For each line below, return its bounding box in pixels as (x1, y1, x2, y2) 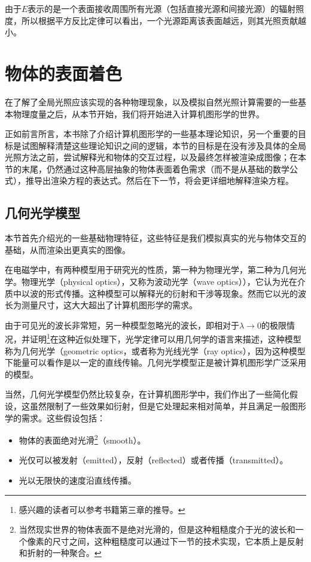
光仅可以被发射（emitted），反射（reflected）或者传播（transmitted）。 (19, 454, 288, 466)
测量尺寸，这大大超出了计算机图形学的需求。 (21, 299, 197, 311)
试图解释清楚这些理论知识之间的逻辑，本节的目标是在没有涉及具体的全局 (21, 139, 306, 151)
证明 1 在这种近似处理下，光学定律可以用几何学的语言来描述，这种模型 (29, 331, 301, 345)
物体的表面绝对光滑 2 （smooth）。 (19, 432, 146, 446)
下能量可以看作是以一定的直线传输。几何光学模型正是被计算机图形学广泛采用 (5, 356, 306, 369)
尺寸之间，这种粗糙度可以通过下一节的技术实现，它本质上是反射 (52, 534, 304, 547)
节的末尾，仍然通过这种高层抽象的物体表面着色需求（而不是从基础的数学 (5, 162, 289, 175)
